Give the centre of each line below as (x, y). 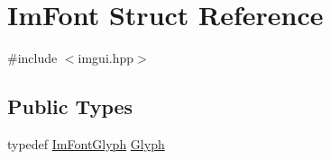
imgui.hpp (106, 58)
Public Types (70, 106)
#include (32, 58)
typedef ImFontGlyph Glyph (86, 143)
